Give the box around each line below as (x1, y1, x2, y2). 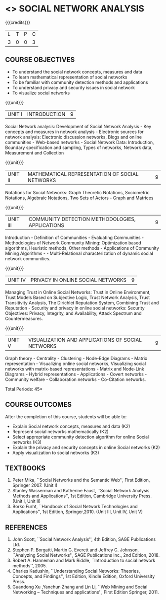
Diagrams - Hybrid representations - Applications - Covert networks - (5, 371, 147, 377)
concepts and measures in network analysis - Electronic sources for (5, 129, 144, 135)
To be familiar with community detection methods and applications (12, 79, 148, 85)
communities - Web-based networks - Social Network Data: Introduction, (5, 139, 154, 145)
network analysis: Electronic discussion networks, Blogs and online (5, 134, 142, 140)
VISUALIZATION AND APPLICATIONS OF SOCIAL (28, 336, 142, 343)
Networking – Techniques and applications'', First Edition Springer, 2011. (12, 589, 159, 595)
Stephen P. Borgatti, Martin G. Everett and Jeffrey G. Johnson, (12, 547, 139, 553)
